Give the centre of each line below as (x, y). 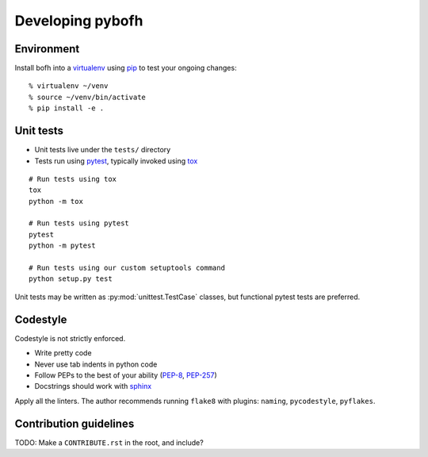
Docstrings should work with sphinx (93, 386)
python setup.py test (71, 279)
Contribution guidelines (75, 423)
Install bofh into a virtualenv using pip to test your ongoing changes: (126, 68)
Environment (47, 49)
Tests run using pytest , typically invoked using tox (116, 161)
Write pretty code (63, 353)
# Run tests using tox (73, 179)
